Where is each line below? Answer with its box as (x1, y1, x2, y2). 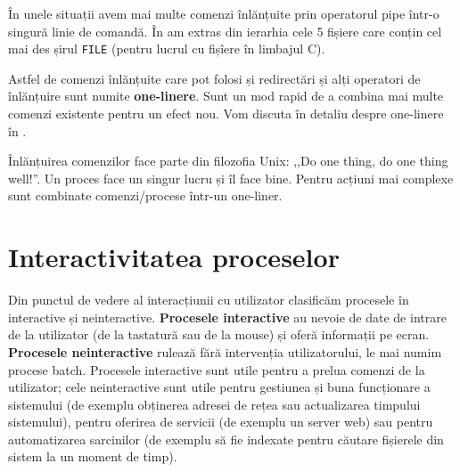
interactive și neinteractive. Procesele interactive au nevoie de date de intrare (8, 307, 447, 326)
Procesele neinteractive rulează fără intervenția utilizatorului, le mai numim (8, 342, 442, 361)
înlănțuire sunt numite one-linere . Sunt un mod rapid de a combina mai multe (8, 86, 444, 105)
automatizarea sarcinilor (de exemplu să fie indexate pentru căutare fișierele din (8, 429, 444, 448)
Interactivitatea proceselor (8, 239, 340, 275)
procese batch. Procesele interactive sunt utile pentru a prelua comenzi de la (8, 360, 425, 378)
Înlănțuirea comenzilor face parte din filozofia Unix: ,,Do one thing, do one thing (8, 151, 448, 170)
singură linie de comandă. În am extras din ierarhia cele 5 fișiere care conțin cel (8, 21, 442, 40)
